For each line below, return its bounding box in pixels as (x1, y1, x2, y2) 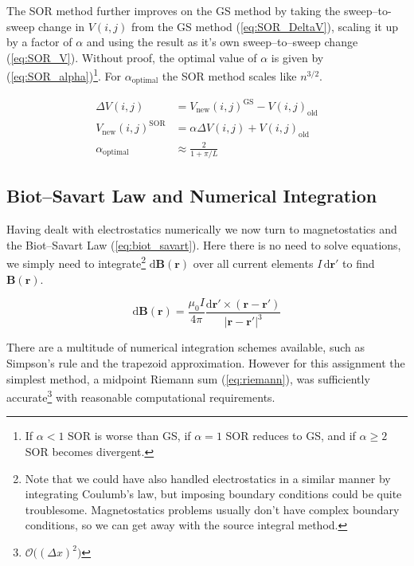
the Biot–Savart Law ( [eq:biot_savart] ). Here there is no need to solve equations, (6, 236, 401, 253)
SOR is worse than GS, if (68, 427, 191, 444)
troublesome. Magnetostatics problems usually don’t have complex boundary (25, 501, 400, 517)
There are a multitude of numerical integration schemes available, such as (6, 339, 365, 356)
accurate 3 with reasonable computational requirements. (6, 387, 275, 405)
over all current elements (193, 255, 314, 272)
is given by (271, 49, 324, 65)
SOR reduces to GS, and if (225, 427, 356, 444)
